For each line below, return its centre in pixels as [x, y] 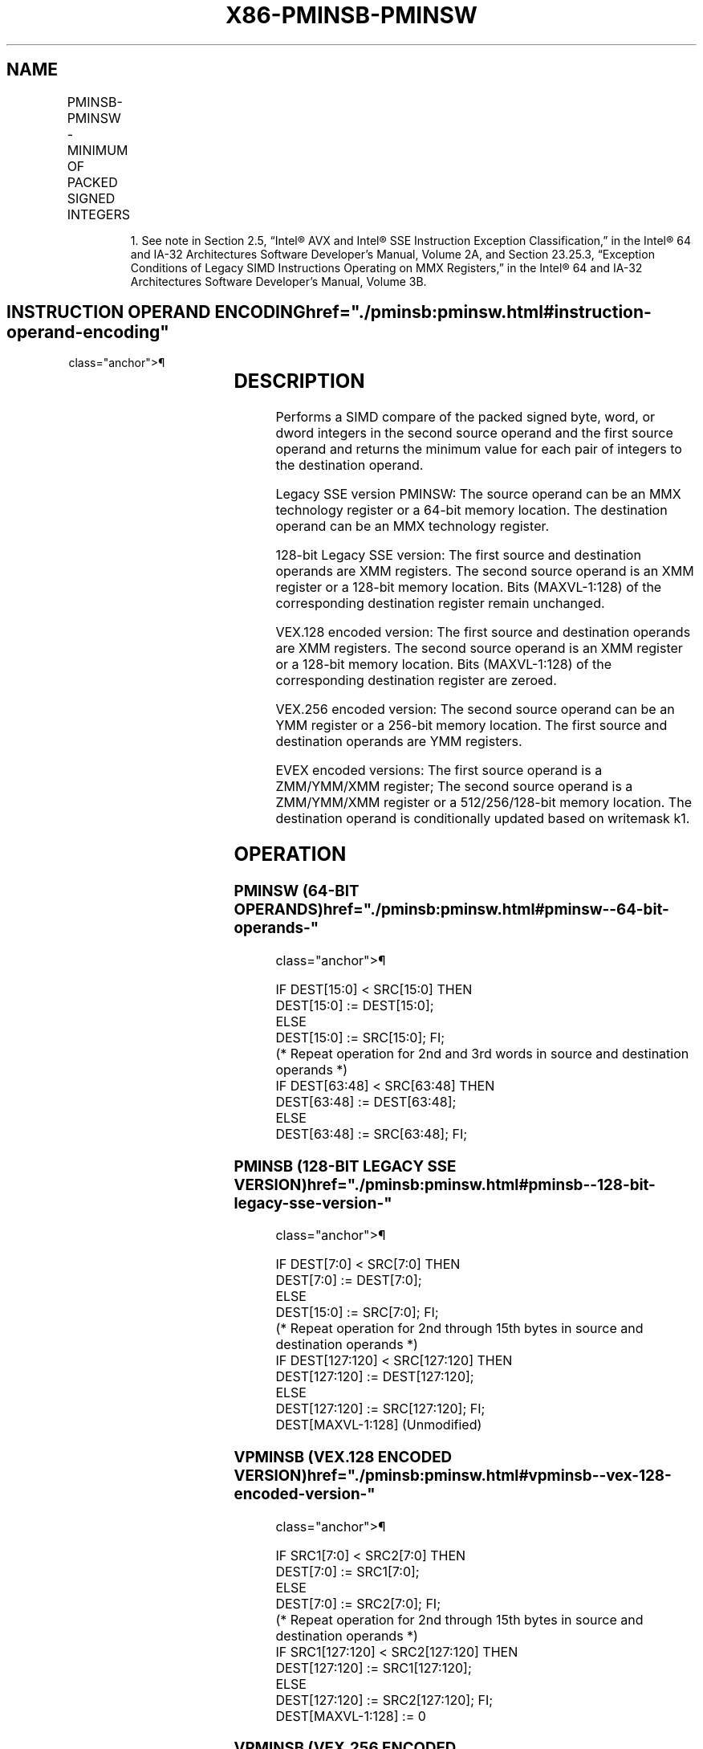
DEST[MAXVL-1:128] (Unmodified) [379, 1425]
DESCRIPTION [299, 381]
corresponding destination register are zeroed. [416, 681]
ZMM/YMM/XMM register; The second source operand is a [454, 787]
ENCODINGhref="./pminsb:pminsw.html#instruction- [433, 312]
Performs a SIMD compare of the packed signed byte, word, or [465, 417]
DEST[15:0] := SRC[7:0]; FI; [357, 1313]
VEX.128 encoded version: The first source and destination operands [483, 632]
